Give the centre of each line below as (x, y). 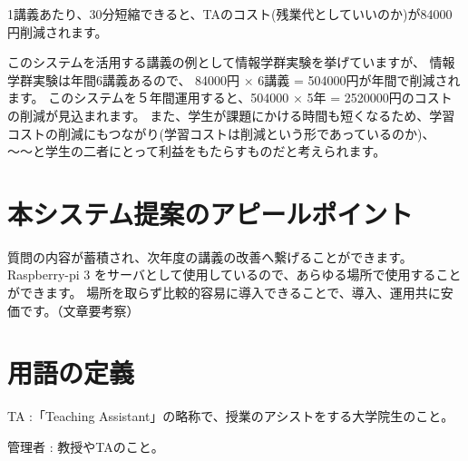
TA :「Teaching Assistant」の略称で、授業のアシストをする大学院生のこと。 (231, 416)
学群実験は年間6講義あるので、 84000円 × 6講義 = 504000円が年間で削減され (234, 79)
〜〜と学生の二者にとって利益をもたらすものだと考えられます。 (197, 151)
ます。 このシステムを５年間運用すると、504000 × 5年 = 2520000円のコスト (230, 98)
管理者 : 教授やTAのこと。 (86, 446)
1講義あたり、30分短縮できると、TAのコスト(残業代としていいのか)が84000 (230, 14)
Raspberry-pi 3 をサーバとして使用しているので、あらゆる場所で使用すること (234, 275)
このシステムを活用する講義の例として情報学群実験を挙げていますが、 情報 (231, 62)
